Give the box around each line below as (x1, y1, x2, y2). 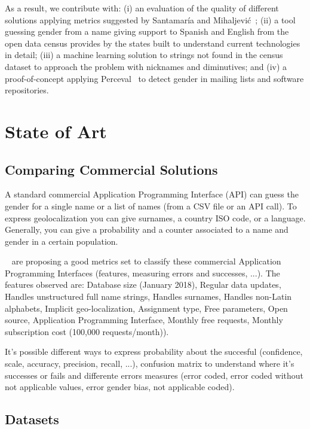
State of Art (5, 118, 107, 143)
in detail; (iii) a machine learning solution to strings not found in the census (5, 48, 283, 61)
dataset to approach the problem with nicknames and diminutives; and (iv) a (5, 60, 287, 72)
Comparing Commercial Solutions (5, 160, 218, 178)
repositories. (5, 84, 49, 96)
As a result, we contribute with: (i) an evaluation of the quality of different (5, 2, 279, 14)
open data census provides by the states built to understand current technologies (5, 36, 300, 49)
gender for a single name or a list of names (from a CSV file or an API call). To (5, 199, 297, 212)
